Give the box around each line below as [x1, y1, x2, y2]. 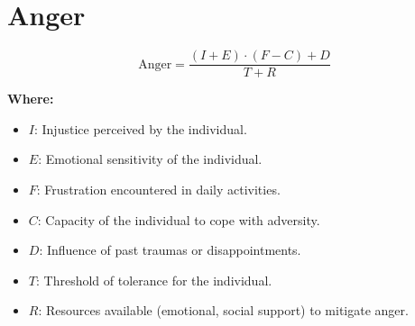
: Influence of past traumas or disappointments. [39, 240, 301, 259]
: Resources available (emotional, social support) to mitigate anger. [38, 301, 409, 320]
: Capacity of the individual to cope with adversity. [37, 210, 320, 229]
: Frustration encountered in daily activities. [36, 179, 281, 198]
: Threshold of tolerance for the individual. [35, 270, 272, 289]
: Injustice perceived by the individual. [33, 119, 247, 138]
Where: [7, 89, 54, 108]
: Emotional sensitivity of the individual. [38, 149, 263, 168]
